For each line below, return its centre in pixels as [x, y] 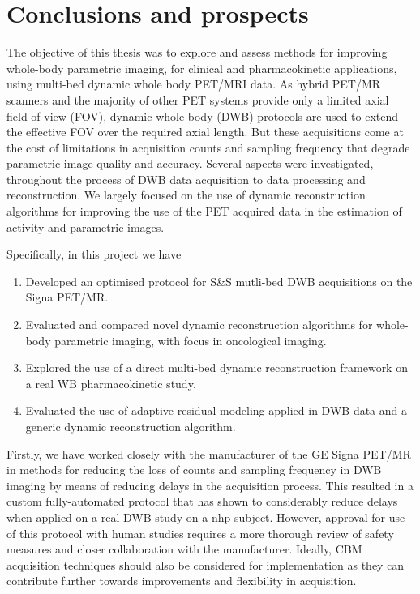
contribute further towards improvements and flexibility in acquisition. [182, 581]
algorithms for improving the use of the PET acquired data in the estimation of [204, 211]
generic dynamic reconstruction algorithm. [131, 426]
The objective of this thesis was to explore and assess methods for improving [197, 52]
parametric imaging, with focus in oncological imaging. [191, 340]
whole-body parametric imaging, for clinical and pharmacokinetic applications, [202, 68]
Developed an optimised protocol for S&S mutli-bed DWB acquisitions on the [219, 281]
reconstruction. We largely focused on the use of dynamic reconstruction [186, 195]
